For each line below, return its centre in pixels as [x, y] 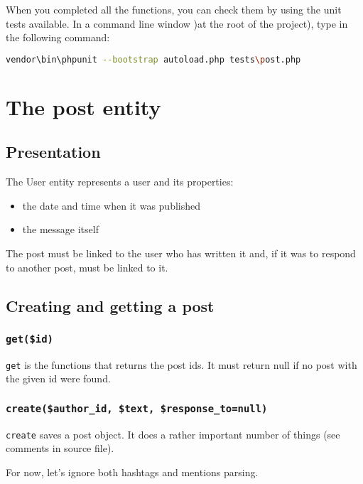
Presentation [53, 152]
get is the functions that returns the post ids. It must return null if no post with [181, 364]
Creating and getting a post [110, 305]
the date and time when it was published [112, 205]
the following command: [58, 37]
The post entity [83, 106]
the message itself [60, 229]
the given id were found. [58, 378]
